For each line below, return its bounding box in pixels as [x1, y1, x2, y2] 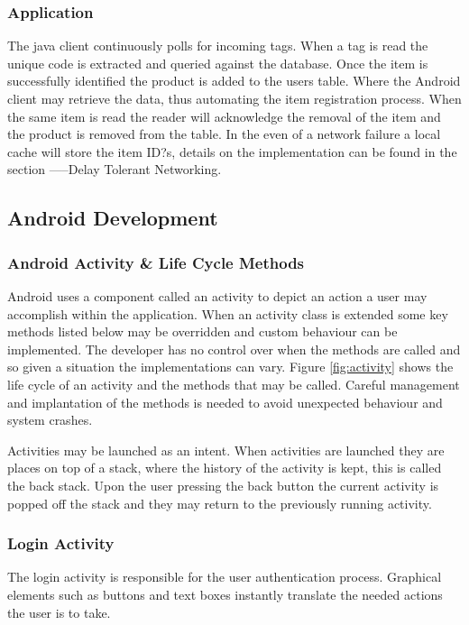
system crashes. [7, 410, 93, 429]
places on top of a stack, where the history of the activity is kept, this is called [7, 458, 442, 477]
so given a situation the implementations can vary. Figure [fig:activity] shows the [7, 357, 454, 376]
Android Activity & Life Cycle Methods [7, 251, 305, 273]
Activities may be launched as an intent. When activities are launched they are [7, 440, 445, 459]
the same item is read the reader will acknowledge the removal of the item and [7, 106, 441, 125]
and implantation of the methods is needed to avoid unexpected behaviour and [7, 392, 443, 411]
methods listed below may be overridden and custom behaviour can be [7, 322, 398, 341]
